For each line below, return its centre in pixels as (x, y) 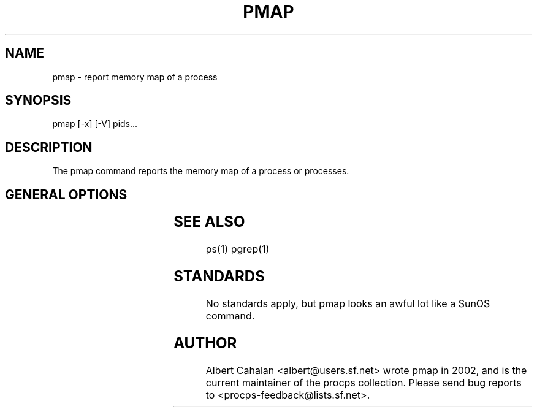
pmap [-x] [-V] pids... (95, 124)
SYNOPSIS (38, 101)
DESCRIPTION (49, 147)
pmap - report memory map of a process (135, 77)
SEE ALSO (209, 222)
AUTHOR (205, 343)
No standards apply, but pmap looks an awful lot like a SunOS (348, 303)
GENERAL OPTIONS (66, 194)
